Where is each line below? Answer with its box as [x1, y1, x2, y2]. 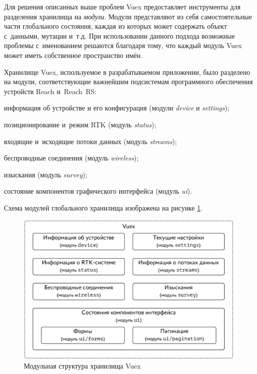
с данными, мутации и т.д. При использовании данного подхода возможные [4, 30, 235, 41]
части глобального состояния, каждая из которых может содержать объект [4, 21, 227, 31]
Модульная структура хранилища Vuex [24, 361, 141, 371]
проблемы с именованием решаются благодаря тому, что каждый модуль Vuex [4, 40, 242, 51]
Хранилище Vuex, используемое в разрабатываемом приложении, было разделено [4, 66, 251, 77]
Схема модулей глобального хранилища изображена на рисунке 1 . [4, 202, 203, 213]
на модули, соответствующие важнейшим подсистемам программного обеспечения [4, 76, 253, 87]
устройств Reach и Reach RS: [4, 86, 97, 96]
